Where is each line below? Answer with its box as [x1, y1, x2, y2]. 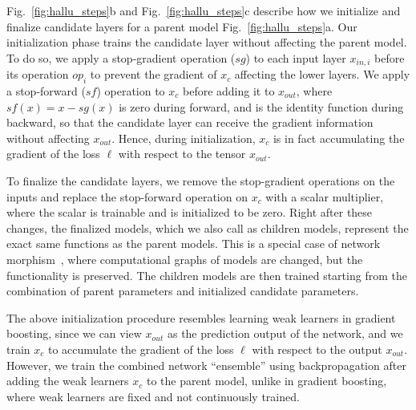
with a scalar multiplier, [265, 188, 384, 205]
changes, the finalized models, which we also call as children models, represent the [6, 219, 409, 236]
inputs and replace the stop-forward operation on [6, 188, 248, 205]
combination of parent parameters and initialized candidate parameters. [6, 282, 359, 299]
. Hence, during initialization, [111, 129, 256, 146]
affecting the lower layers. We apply [234, 66, 410, 83]
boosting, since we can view [6, 325, 142, 342]
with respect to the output [252, 340, 382, 357]
